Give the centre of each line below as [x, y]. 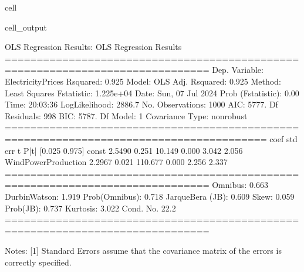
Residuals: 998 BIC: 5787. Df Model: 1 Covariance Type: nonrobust [126, 115]
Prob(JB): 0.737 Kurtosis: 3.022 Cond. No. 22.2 [90, 208]
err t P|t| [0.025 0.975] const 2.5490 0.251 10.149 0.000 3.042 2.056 [124, 150]
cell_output [26, 27]
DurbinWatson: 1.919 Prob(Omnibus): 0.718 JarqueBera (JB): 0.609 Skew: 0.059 [150, 196]
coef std [283, 138]
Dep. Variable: [238, 70]
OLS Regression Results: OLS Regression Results [93, 47]
